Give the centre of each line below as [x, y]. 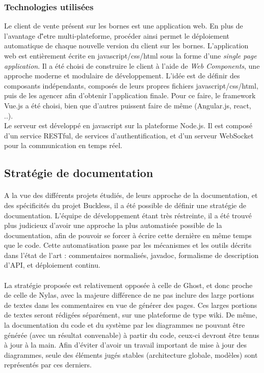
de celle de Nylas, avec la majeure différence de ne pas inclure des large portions [129, 295]
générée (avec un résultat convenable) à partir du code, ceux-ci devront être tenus [132, 335]
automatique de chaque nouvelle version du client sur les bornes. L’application [126, 46]
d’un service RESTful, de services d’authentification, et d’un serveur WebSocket [129, 135]
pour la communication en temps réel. [63, 145]
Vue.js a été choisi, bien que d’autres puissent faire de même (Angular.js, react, [128, 105]
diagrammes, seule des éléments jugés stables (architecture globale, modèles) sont [131, 354]
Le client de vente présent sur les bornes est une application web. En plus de [124, 26]
